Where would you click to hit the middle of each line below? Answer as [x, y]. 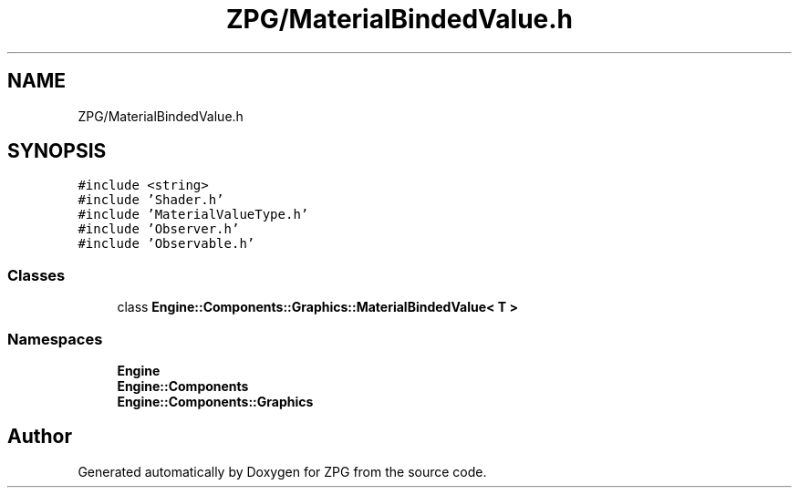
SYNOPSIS [57, 151]
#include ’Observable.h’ [166, 244]
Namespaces [55, 339]
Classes [36, 275]
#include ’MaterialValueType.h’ [193, 215]
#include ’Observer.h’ [159, 229]
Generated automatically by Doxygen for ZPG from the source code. [282, 471]
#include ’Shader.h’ [151, 200]
